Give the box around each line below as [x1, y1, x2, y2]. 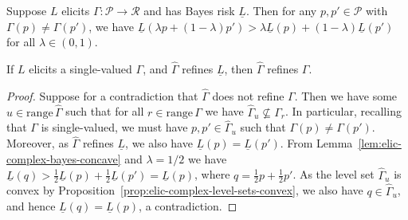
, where [194, 166, 230, 183]
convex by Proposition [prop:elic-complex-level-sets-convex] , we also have [6, 182, 363, 198]
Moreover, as [6, 135, 69, 151]
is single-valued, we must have [41, 119, 188, 136]
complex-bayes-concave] [6, 150, 121, 167]
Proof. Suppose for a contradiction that [6, 87, 198, 104]
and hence [6, 198, 56, 214]
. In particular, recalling [284, 103, 402, 120]
